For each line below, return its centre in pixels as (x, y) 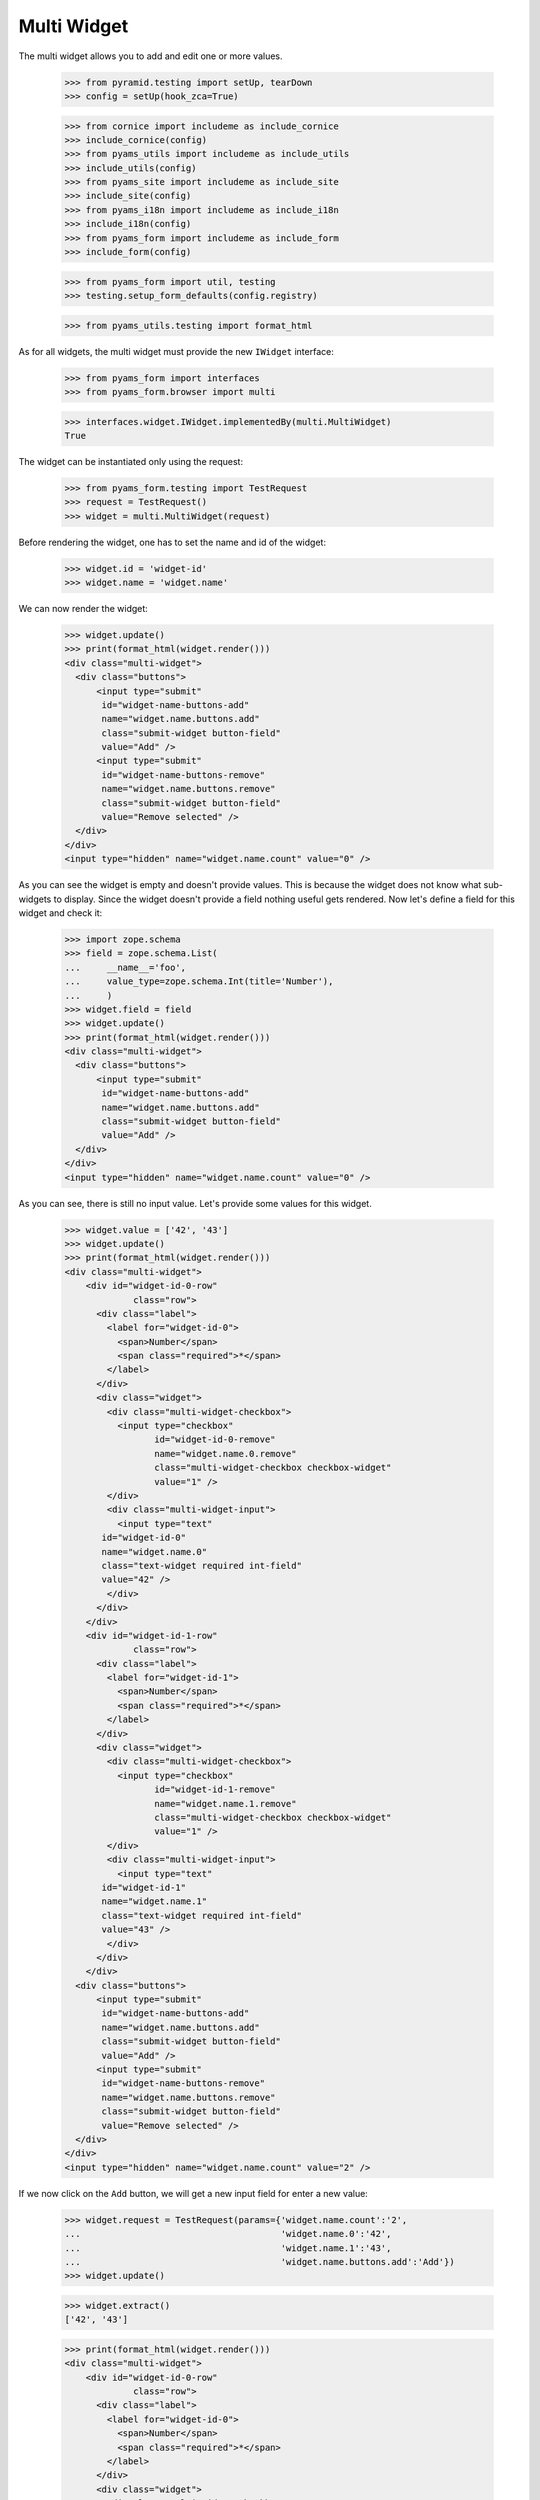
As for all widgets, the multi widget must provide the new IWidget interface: (176, 351)
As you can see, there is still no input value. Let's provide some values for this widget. (195, 1203)
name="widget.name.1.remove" (225, 1803)
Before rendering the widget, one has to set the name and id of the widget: (172, 542)
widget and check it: (60, 912)
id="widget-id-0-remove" (214, 1439)
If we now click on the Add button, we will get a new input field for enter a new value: (193, 2193)
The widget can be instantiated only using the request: (131, 461)
